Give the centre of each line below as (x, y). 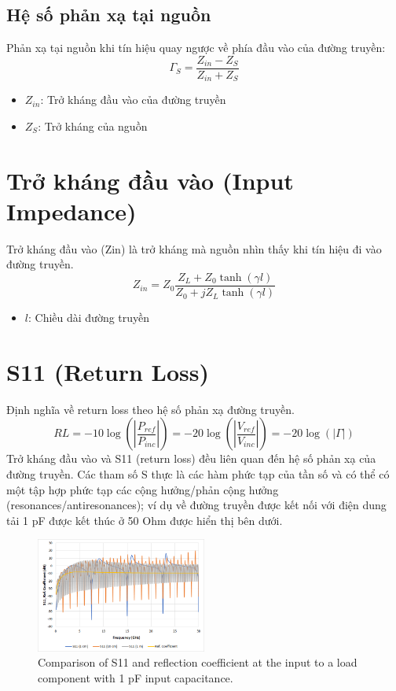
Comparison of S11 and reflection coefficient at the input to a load (198, 662)
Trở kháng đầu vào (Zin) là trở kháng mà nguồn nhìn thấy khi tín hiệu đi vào (194, 248)
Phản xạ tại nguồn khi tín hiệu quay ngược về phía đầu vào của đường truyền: (196, 48)
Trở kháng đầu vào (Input (150, 180)
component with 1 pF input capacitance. (136, 678)
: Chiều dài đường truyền (89, 318)
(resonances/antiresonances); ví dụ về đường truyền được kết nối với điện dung (196, 505)
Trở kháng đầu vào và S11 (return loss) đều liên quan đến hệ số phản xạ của (191, 458)
